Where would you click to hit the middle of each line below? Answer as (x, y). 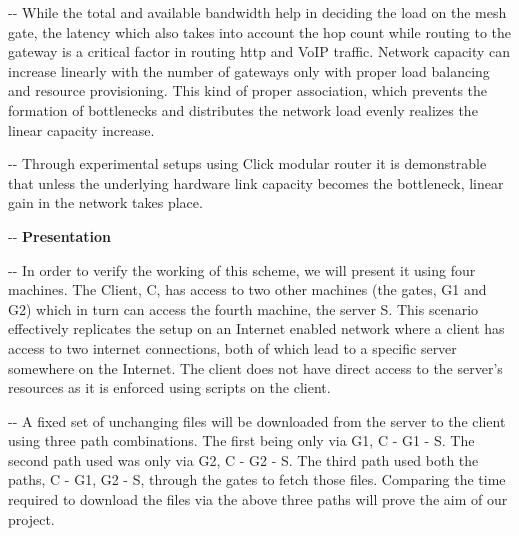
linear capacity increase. (81, 129)
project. (31, 518)
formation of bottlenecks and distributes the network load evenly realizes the (243, 109)
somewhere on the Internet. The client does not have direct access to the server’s (255, 367)
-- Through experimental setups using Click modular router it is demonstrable (247, 163)
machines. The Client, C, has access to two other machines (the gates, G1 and (247, 289)
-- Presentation (60, 235)
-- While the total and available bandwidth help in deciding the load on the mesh (257, 12)
